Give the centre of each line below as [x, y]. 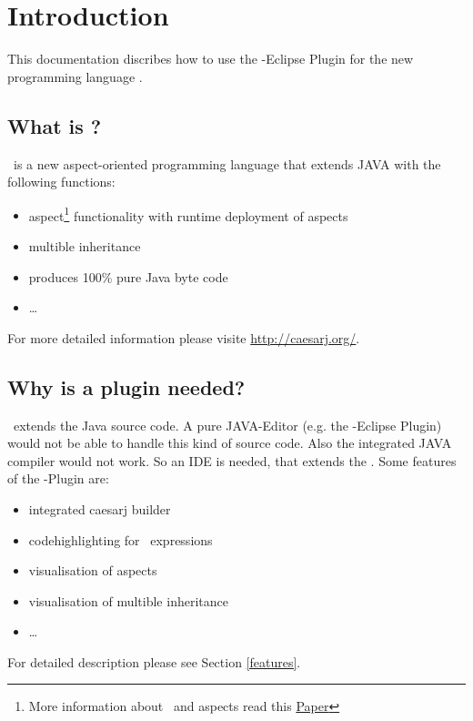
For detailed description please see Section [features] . [154, 661]
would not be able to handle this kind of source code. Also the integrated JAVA [230, 443]
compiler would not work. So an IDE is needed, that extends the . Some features [232, 460]
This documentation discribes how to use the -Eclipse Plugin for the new [211, 59]
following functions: [61, 182]
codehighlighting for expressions [121, 539]
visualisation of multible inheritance [128, 600]
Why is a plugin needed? [126, 386]
